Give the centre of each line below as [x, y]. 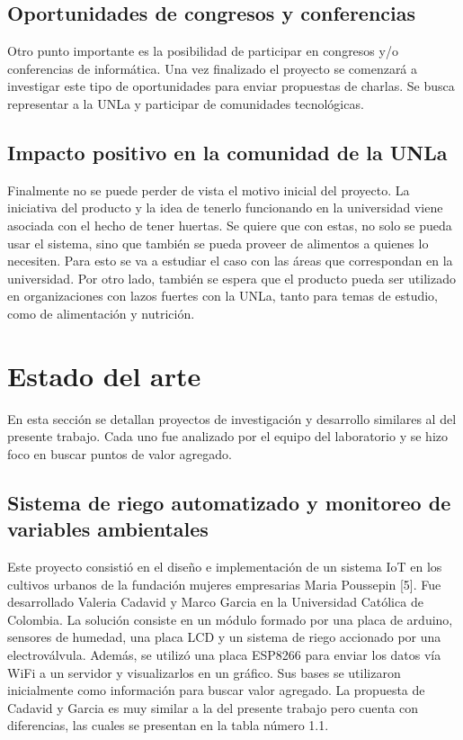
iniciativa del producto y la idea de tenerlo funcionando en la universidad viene [225, 208]
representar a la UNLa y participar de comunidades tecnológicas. [186, 103]
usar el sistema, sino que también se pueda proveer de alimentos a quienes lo [218, 243]
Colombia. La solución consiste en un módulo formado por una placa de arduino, [230, 619]
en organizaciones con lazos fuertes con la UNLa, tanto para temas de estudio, [223, 296]
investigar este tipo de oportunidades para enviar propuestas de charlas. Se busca [231, 86]
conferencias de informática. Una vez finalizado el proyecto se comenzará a [213, 68]
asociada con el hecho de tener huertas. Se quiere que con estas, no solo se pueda [230, 225]
